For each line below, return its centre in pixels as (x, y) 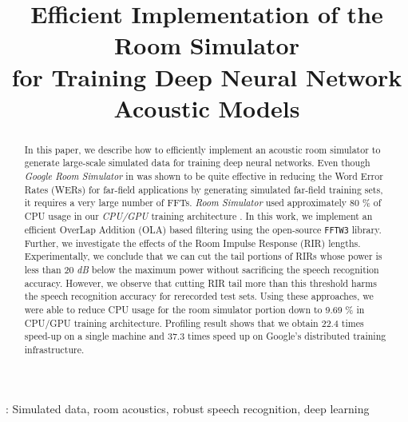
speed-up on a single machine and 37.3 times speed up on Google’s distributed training (205, 336)
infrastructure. (54, 350)
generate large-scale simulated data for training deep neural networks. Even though (197, 163)
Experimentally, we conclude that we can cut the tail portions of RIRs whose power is (203, 256)
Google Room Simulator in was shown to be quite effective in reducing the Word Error (204, 176)
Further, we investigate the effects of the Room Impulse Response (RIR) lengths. (192, 243)
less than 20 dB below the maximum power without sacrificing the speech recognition (202, 270)
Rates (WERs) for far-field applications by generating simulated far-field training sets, (204, 189)
